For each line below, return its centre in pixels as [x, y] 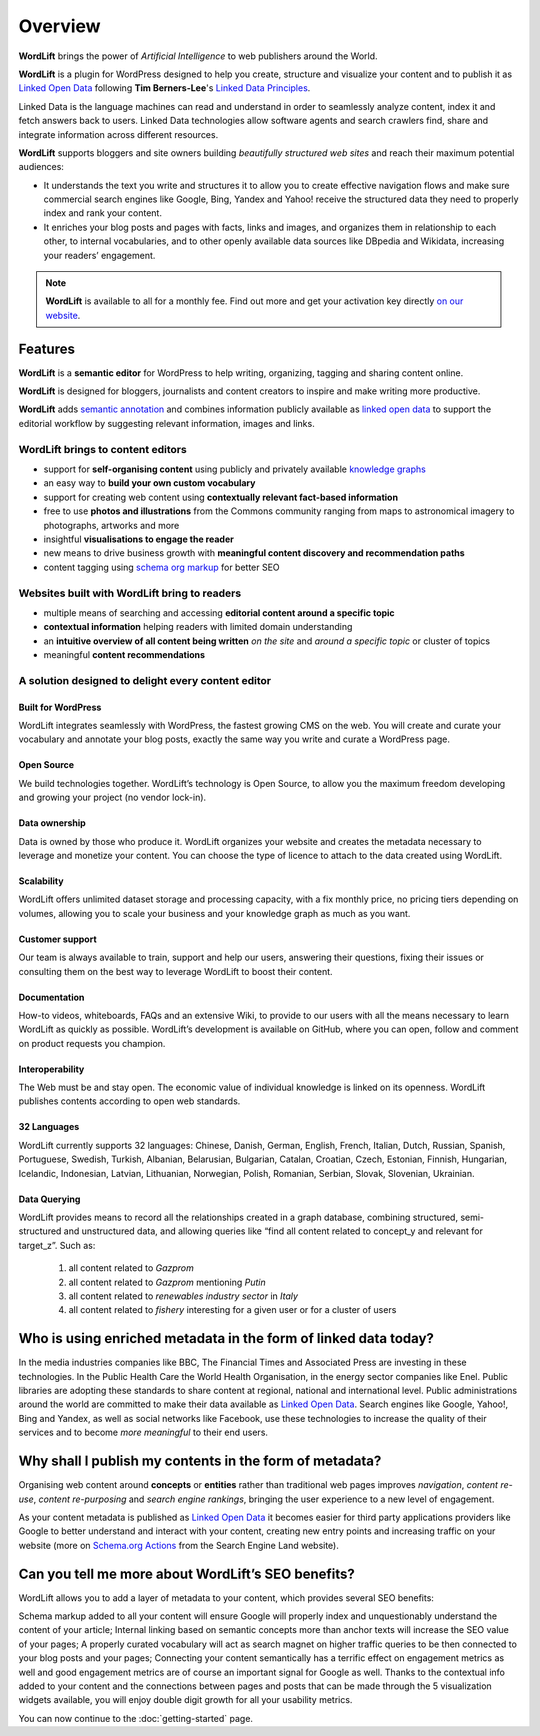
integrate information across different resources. [118, 134]
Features [46, 348]
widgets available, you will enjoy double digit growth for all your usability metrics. [185, 1700]
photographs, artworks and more [111, 525]
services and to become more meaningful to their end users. [143, 1432]
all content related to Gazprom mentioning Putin [167, 1282]
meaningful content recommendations [124, 655]
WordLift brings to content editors [102, 449]
